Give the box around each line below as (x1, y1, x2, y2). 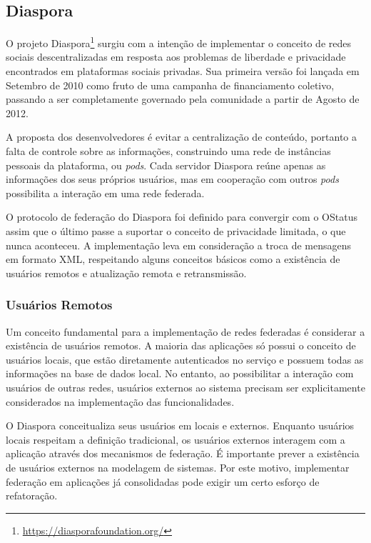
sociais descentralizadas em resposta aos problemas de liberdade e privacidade (6, 49, 346, 64)
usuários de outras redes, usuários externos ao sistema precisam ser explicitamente (6, 379, 365, 394)
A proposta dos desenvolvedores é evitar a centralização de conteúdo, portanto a (6, 129, 357, 144)
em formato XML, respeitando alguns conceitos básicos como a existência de (6, 251, 340, 266)
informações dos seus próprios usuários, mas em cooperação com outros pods (6, 171, 339, 186)
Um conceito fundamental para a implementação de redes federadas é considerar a (6, 324, 365, 339)
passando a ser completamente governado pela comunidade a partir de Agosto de (6, 91, 360, 106)
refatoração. (6, 488, 58, 503)
